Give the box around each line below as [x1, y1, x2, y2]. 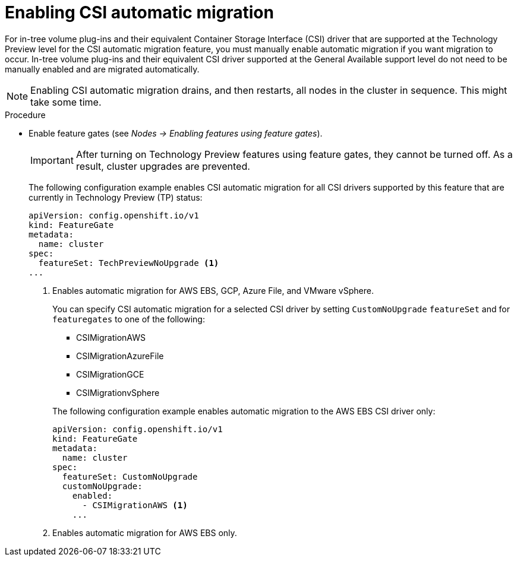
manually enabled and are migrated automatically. [5, 64, 200, 74]
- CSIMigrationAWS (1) [82, 500, 188, 510]
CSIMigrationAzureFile [76, 350, 164, 361]
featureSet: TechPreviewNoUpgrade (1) [38, 258, 219, 268]
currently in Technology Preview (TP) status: [29, 192, 203, 202]
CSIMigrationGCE [76, 369, 144, 379]
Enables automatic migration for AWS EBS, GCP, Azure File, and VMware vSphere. [52, 285, 374, 296]
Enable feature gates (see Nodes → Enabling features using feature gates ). [29, 128, 323, 138]
